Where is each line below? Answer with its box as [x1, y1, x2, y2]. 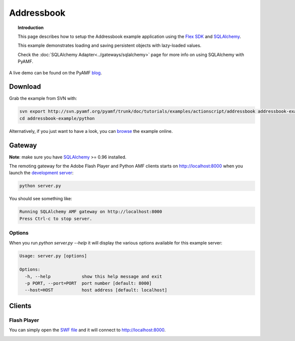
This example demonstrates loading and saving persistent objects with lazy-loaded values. [18, 42, 202, 49]
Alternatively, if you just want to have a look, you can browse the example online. [9, 128, 173, 134]
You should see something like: [9, 196, 72, 202]
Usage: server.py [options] [19, 253, 87, 258]
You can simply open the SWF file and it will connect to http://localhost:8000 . [9, 327, 166, 333]
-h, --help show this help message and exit [25, 274, 162, 279]
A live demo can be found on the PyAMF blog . [9, 69, 102, 76]
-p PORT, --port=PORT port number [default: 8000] [25, 280, 152, 286]
